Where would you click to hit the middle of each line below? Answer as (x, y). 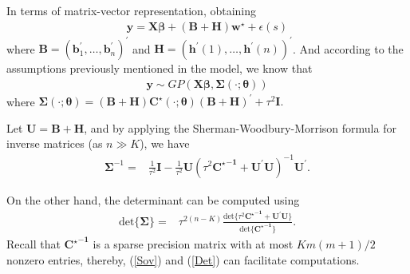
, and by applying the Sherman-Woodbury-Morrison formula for (240, 127)
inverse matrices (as (55, 143)
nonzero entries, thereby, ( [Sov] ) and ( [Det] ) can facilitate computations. (183, 259)
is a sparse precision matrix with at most (193, 244)
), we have (165, 143)
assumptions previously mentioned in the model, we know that (160, 68)
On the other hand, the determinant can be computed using (153, 199)
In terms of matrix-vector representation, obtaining (132, 10)
